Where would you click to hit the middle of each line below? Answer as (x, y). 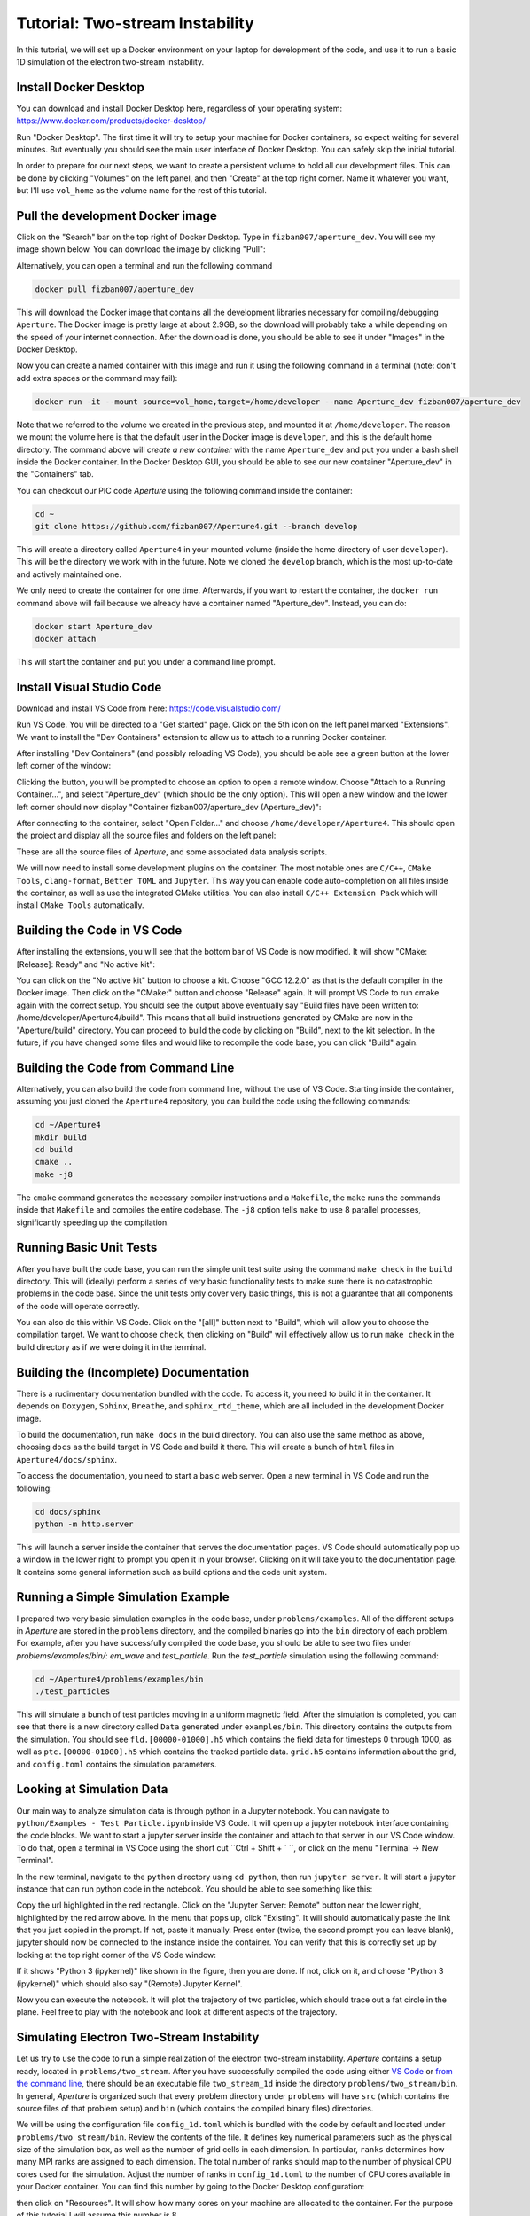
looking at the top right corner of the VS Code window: (117, 1955)
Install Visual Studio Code (89, 687)
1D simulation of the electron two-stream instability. (110, 61)
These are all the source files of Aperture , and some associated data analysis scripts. (172, 852)
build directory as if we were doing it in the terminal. (111, 1346)
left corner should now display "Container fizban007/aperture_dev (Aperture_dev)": (169, 807)
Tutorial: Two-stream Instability (135, 23)
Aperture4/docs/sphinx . (67, 1459)
